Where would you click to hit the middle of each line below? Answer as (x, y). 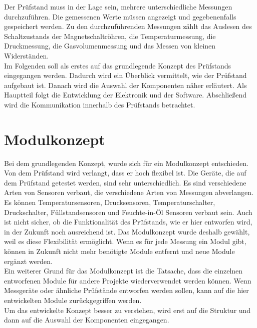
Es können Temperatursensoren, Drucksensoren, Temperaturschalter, (110, 202)
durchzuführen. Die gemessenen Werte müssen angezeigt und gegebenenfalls (120, 16)
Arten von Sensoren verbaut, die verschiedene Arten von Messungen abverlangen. (129, 192)
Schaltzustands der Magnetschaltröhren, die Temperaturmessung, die (110, 36)
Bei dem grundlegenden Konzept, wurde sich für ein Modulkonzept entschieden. (126, 163)
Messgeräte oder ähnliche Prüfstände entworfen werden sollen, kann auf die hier (126, 290)
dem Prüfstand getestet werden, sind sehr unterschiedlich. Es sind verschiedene (125, 182)
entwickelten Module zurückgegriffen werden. (73, 300)
